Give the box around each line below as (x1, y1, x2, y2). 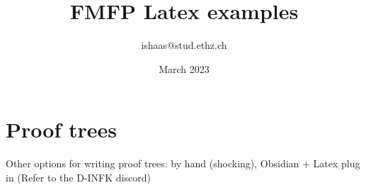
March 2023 (159, 61, 210, 76)
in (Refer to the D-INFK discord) (6, 169, 151, 184)
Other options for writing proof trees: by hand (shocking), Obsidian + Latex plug (6, 156, 360, 171)
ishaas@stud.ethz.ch (141, 38, 227, 52)
